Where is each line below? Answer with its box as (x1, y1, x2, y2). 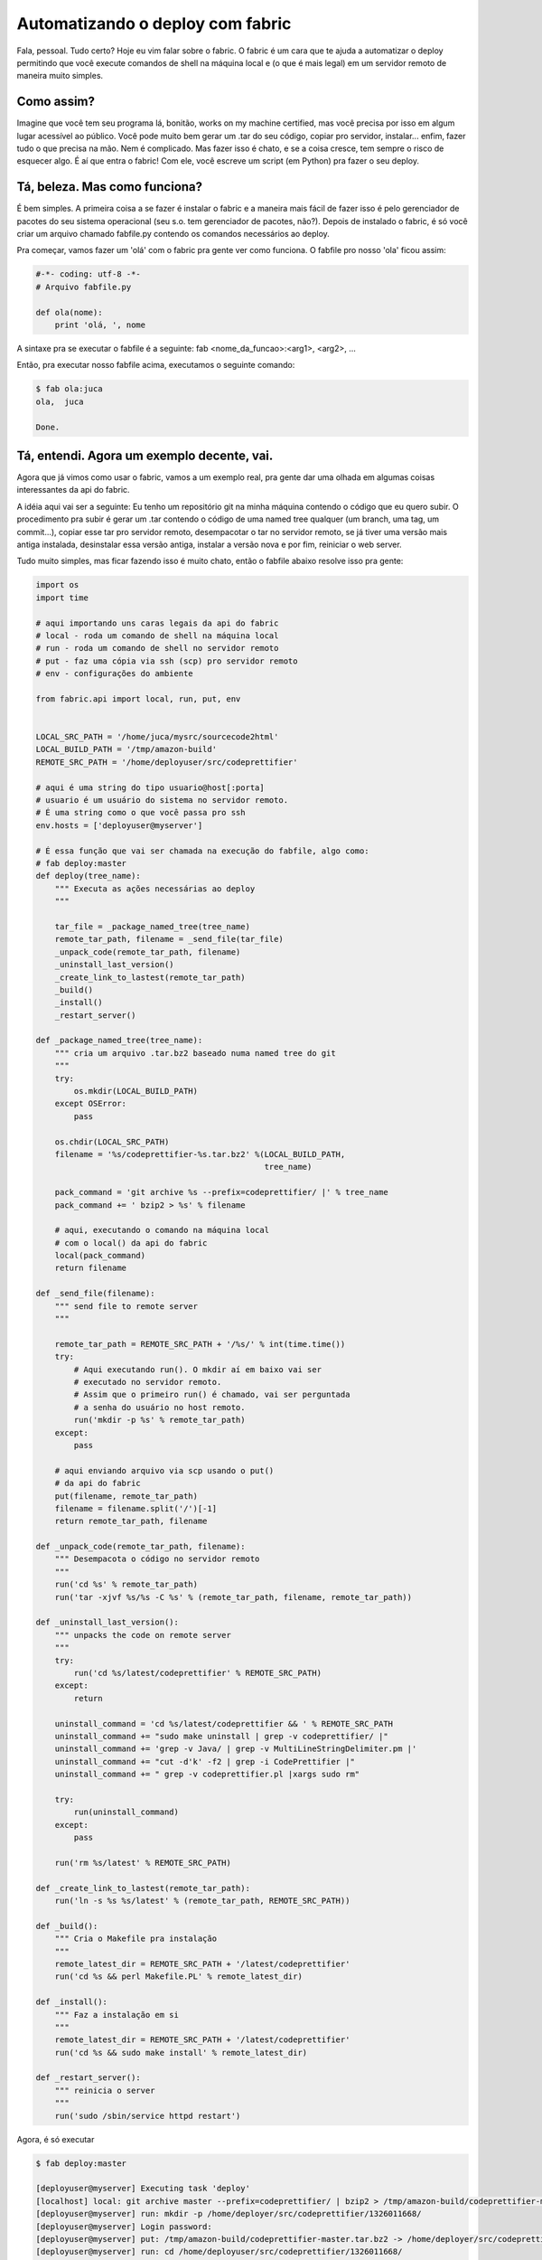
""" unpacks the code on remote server (54, 1630, 232, 1640)
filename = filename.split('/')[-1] (54, 1503, 217, 1513)
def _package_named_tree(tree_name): (35, 1035, 203, 1046)
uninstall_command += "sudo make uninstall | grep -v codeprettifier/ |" (54, 1731, 388, 1741)
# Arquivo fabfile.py (35, 281, 132, 292)
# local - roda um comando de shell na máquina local (35, 630, 279, 641)
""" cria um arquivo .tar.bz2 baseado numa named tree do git (54, 1048, 336, 1058)
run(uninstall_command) (73, 1807, 180, 1817)
